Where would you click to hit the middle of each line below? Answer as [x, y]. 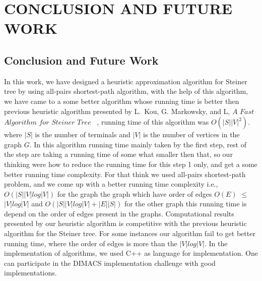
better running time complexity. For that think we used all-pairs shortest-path [125, 174]
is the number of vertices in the [191, 134]
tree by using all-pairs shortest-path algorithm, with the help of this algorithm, [126, 91]
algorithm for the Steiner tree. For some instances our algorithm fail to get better [130, 233]
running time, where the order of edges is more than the [91, 243]
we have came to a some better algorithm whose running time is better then [122, 101]
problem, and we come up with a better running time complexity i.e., [111, 184]
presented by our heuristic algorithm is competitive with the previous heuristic [125, 223]
